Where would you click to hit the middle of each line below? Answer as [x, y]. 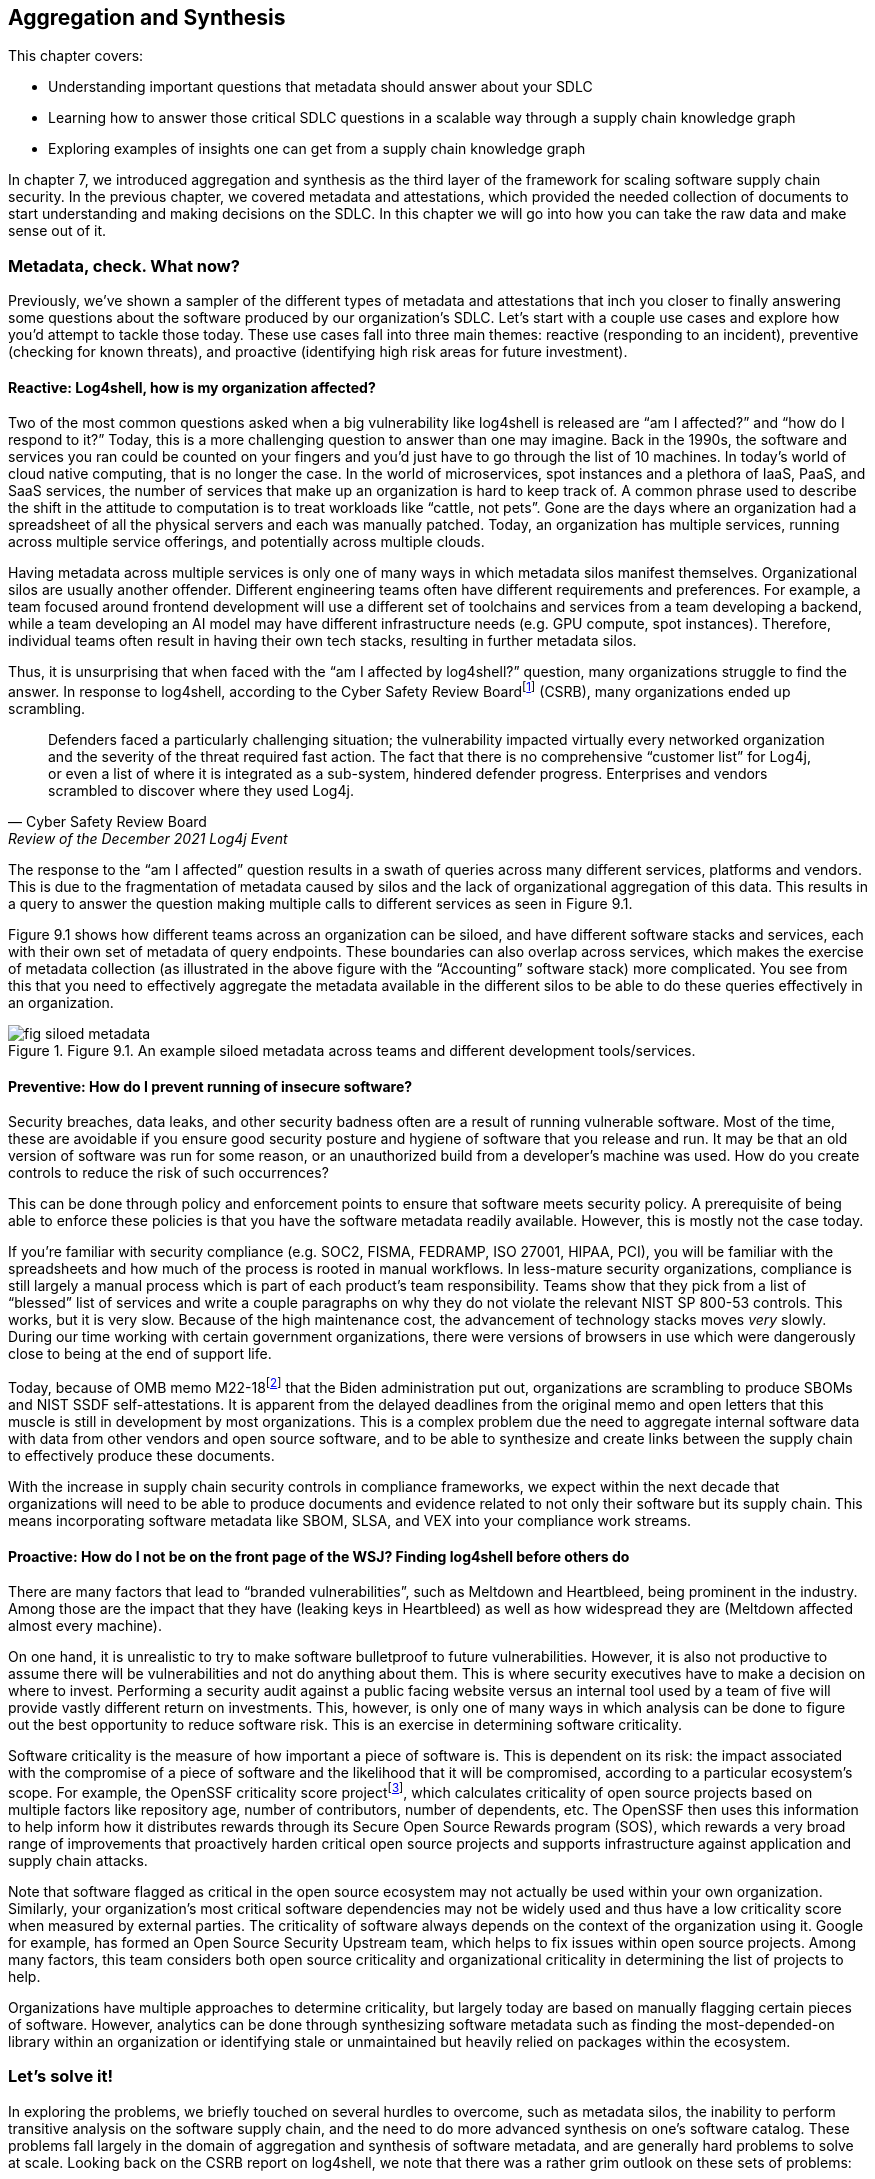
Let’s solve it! [61, 2076]
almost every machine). [85, 1626]
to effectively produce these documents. [141, 1455]
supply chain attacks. [78, 1860]
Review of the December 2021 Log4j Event [148, 839]
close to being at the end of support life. [140, 1354]
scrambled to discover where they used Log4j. [201, 791]
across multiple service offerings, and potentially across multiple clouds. [246, 542]
